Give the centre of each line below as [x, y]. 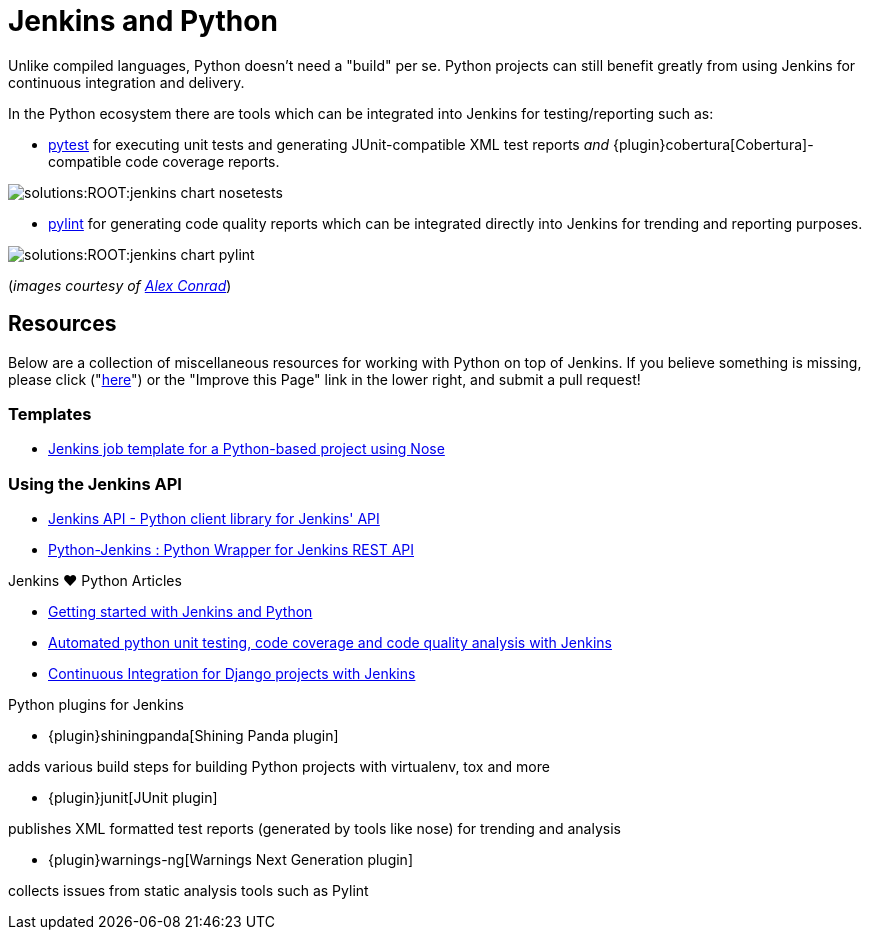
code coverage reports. [202, 161]
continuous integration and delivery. [126, 82]
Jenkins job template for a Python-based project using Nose [246, 449]
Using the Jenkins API [95, 483]
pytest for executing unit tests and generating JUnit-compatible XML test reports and [329, 144]
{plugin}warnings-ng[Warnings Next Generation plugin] [230, 860]
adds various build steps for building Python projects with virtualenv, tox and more [279, 767]
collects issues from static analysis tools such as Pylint [188, 891]
